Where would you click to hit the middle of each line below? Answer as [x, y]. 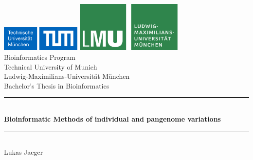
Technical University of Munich [51, 66]
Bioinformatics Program [40, 57]
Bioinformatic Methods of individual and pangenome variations [112, 119]
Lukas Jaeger [24, 152]
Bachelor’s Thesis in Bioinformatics [57, 85]
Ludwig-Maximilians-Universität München [67, 76]
